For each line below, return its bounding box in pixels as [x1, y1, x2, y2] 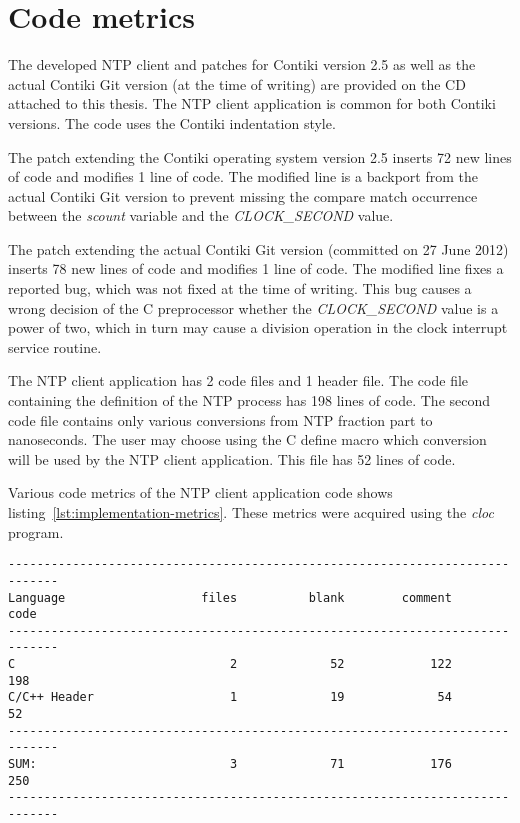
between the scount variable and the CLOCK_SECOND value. [8, 205, 394, 226]
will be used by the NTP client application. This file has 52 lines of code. [8, 448, 456, 469]
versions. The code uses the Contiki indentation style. [8, 112, 336, 133]
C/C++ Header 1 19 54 [8, 690, 452, 705]
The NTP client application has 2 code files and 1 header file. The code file [8, 370, 469, 391]
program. [8, 521, 64, 542]
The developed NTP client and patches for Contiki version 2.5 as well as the [8, 54, 476, 75]
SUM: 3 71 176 [8, 757, 452, 772]
